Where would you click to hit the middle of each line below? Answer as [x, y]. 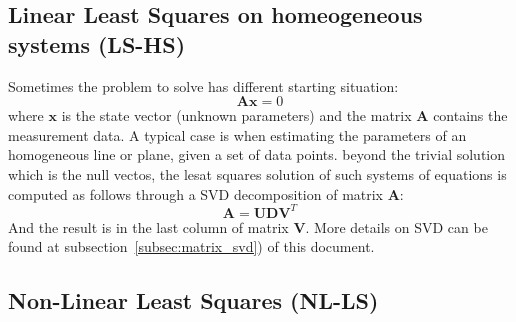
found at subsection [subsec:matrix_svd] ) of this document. [191, 246]
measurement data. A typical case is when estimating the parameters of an [237, 134]
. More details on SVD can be [396, 226]
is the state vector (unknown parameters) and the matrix [236, 115]
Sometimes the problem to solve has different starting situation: [203, 85]
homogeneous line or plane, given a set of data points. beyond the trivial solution [257, 154]
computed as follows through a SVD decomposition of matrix [196, 193]
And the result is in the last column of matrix [148, 226]
